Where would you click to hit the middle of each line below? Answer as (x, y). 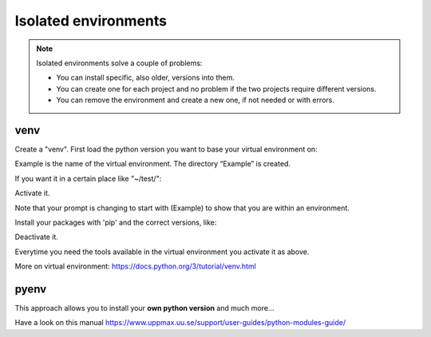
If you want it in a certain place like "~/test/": (88, 178)
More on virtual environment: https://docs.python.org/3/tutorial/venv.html (136, 266)
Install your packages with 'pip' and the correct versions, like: (116, 222)
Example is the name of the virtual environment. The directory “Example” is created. (153, 164)
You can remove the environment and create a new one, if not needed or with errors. (195, 100)
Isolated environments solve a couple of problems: (119, 63)
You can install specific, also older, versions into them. (145, 78)
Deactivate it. (37, 237)
